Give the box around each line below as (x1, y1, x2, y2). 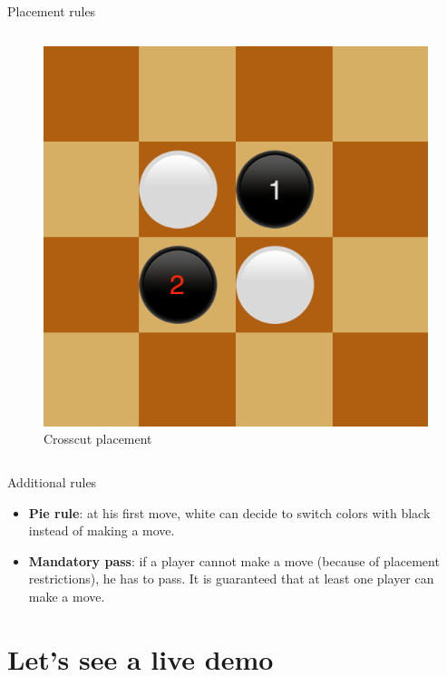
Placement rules (7, 2, 96, 20)
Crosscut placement (44, 429, 152, 448)
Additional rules (7, 473, 97, 492)
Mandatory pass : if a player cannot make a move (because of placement (28, 551, 440, 570)
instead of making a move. (28, 521, 175, 540)
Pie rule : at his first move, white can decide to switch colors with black (28, 503, 431, 522)
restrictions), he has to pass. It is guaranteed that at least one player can (28, 569, 434, 588)
